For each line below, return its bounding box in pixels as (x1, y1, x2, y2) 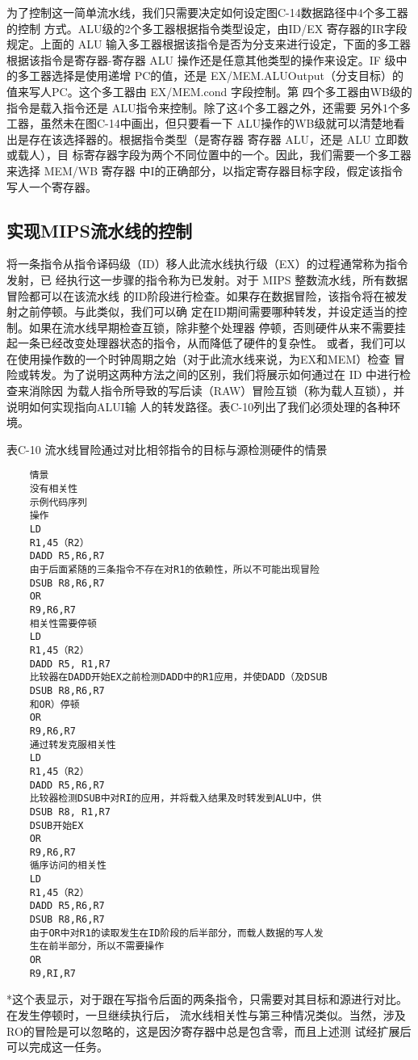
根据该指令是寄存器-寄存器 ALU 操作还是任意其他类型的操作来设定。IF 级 (6, 51, 396, 68)
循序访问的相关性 (29, 860, 107, 872)
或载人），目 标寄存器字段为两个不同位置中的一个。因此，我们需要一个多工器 (6, 146, 412, 163)
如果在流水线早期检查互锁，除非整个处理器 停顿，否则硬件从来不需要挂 (28, 318, 406, 335)
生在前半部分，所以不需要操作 (29, 940, 165, 953)
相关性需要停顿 (29, 617, 97, 629)
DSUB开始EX (29, 819, 84, 831)
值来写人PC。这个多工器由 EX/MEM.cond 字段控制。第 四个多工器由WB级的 (6, 82, 412, 99)
